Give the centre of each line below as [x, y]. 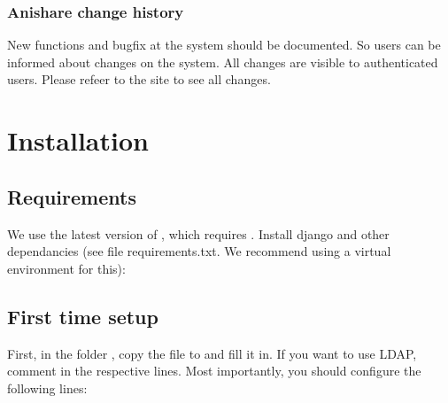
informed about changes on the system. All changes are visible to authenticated [223, 62]
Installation [78, 140]
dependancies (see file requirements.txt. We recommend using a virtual [199, 251]
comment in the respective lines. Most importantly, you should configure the [214, 371]
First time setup [83, 316]
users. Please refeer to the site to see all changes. [139, 79]
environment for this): [66, 268]
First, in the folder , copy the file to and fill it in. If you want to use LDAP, [212, 353]
